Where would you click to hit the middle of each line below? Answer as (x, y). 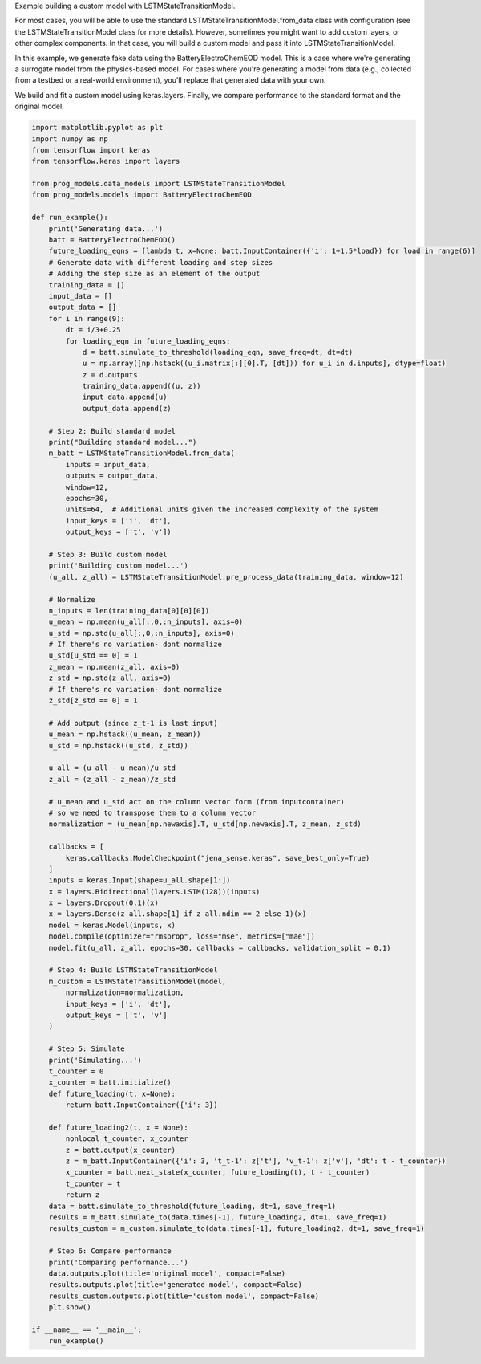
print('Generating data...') (106, 228)
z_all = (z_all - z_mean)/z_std (112, 779)
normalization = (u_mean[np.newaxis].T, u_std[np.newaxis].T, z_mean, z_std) (205, 824)
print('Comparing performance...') (118, 1262)
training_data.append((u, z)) (141, 386)
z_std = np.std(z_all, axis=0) (110, 678)
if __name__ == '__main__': (87, 1329)
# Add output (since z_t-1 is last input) (133, 723)
